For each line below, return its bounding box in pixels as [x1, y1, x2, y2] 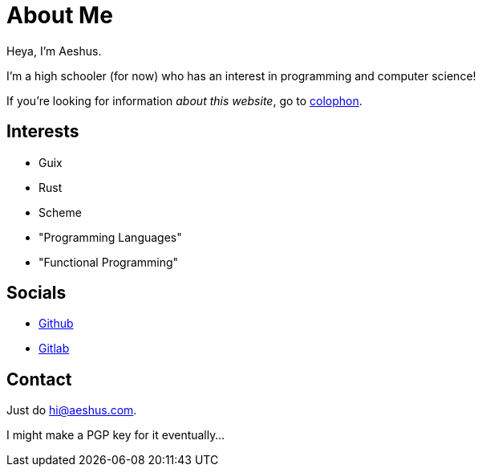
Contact [6, 369, 72, 389]
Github [38, 316, 74, 331]
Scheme [38, 205, 82, 219]
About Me [6, 2, 113, 29]
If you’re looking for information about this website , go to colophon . [6, 93, 363, 108]
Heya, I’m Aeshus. [6, 43, 102, 58]
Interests [6, 121, 79, 142]
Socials [6, 283, 67, 304]
